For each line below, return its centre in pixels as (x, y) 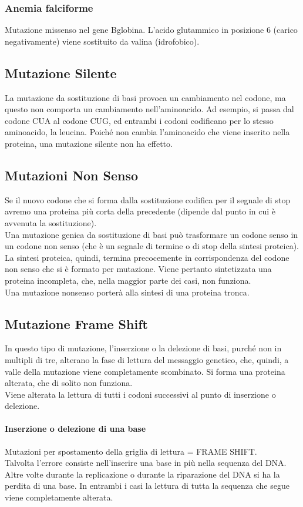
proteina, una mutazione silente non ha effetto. (89, 143)
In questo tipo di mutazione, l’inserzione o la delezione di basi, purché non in (143, 348)
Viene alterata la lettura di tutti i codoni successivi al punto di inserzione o (140, 394)
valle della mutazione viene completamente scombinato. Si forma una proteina (145, 371)
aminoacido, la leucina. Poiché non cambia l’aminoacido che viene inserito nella (147, 132)
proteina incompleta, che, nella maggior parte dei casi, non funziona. (128, 280)
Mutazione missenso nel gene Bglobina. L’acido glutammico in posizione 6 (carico (151, 30)
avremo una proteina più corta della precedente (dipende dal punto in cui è (140, 211)
